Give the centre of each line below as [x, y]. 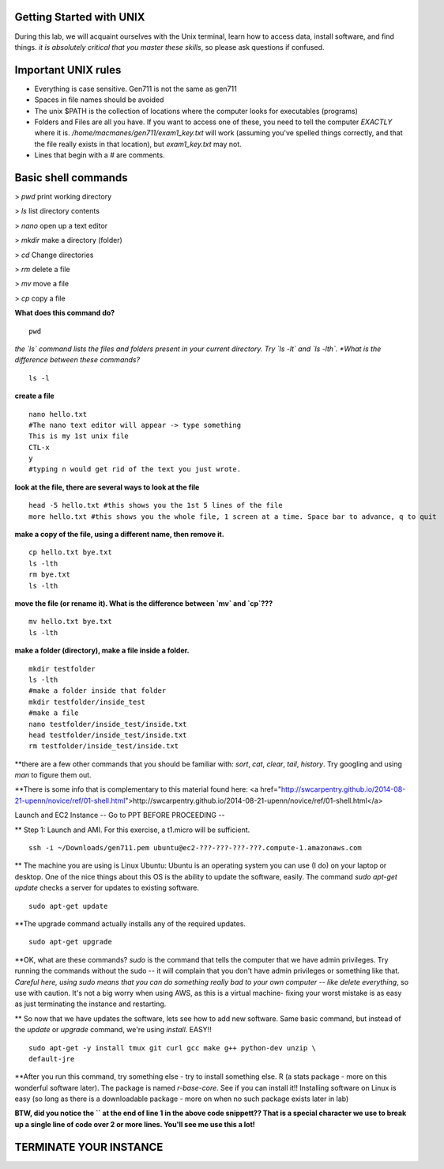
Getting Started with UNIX [80, 17]
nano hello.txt [58, 414]
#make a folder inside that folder [98, 691]
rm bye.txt [50, 575]
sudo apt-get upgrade [70, 942]
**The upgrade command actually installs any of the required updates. [130, 923]
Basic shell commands [71, 178]
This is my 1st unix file [79, 436]
